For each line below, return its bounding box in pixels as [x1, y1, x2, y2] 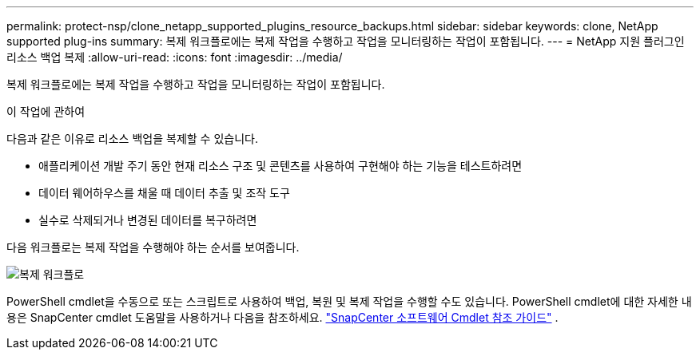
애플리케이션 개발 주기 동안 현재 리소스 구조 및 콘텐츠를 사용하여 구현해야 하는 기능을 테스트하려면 [38, 159, 523, 172]
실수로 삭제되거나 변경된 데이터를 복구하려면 [38, 213, 257, 227]
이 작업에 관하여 [6, 105, 86, 118]
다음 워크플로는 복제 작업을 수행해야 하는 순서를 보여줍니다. [6, 240, 300, 254]
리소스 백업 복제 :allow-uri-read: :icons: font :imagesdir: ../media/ [6, 50, 343, 64]
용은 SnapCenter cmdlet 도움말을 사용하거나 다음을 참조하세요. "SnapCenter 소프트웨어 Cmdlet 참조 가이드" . [6, 311, 559, 324]
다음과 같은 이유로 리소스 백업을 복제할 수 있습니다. [6, 132, 258, 145]
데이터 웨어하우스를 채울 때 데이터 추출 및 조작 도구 [38, 186, 290, 200]
